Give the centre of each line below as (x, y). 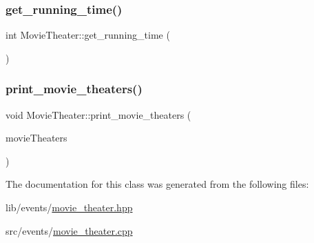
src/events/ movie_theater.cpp (69, 230)
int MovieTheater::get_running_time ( (88, 35)
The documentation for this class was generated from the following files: (157, 184)
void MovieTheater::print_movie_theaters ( (98, 114)
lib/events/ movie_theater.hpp (69, 207)
